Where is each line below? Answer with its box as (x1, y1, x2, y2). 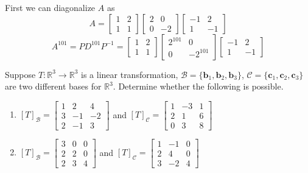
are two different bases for (5, 80, 102, 93)
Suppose (5, 68, 36, 80)
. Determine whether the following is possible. (113, 80, 284, 93)
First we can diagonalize (5, 1, 96, 13)
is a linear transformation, (81, 68, 178, 80)
